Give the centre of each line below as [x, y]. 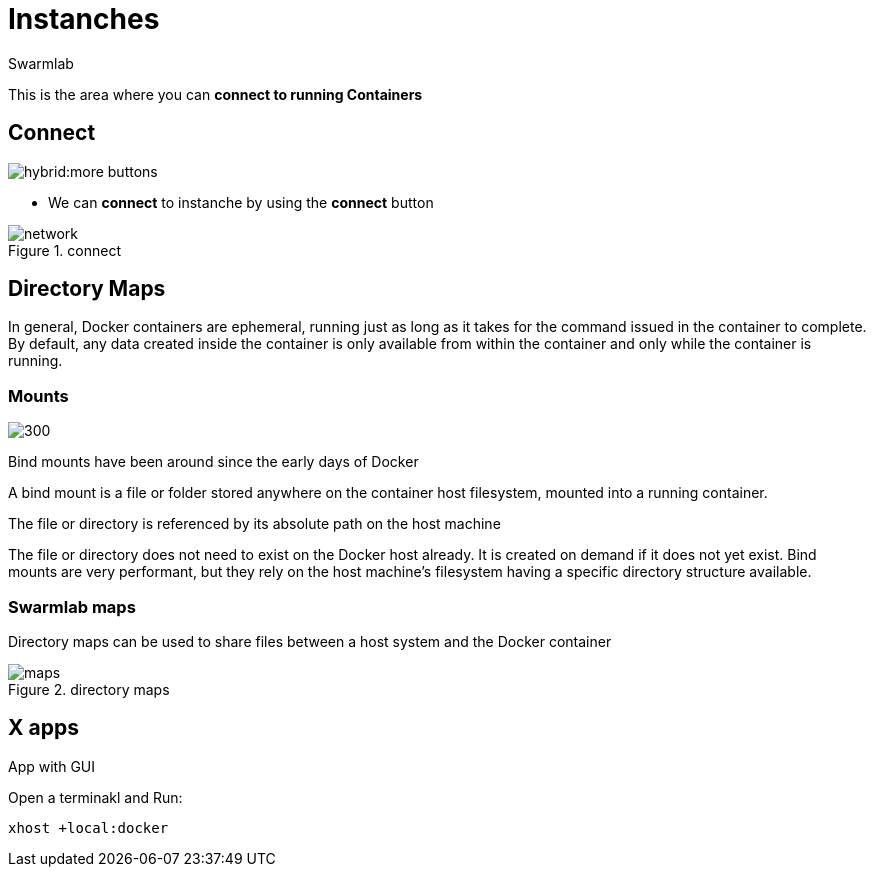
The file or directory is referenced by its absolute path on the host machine [254, 524]
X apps [43, 728]
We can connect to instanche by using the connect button [241, 202]
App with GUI [52, 766]
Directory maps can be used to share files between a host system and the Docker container [310, 641]
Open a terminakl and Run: [95, 797]
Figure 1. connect [64, 250]
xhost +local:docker [88, 827]
